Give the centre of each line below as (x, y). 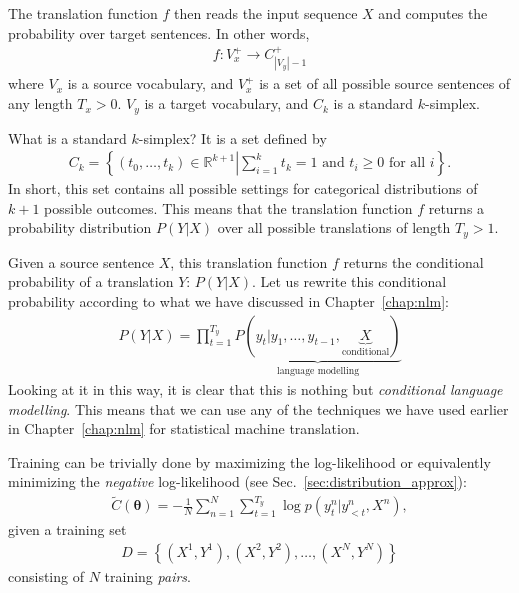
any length (40, 103)
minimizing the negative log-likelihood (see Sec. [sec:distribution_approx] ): (237, 481)
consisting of (46, 575)
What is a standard (67, 137)
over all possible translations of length (334, 227)
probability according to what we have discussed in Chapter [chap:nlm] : (228, 300)
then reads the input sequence (266, 13)
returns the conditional (413, 261)
